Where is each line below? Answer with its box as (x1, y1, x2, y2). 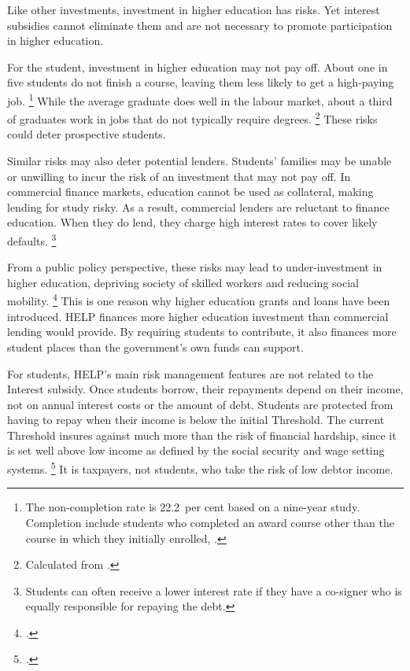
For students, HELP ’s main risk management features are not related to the (7, 365, 374, 382)
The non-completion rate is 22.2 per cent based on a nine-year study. (25, 499, 360, 515)
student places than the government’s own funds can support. (7, 338, 304, 355)
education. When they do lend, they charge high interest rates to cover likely (7, 214, 378, 230)
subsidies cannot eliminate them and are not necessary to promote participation (7, 17, 393, 33)
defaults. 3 (7, 230, 57, 249)
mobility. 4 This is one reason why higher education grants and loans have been (7, 290, 390, 309)
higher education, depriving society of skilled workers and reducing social (7, 274, 359, 290)
